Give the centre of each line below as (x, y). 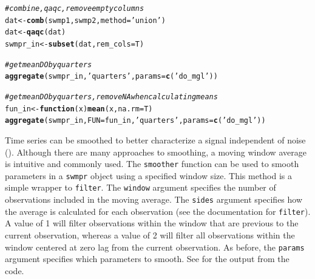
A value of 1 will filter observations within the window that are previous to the (152, 223)
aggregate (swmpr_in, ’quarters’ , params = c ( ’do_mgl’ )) (111, 77)
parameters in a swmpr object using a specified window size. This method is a (149, 175)
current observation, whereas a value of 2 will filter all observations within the (150, 235)
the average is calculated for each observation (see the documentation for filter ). (158, 211)
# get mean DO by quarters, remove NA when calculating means (111, 97)
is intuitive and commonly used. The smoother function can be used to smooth (152, 164)
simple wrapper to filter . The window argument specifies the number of (141, 187)
